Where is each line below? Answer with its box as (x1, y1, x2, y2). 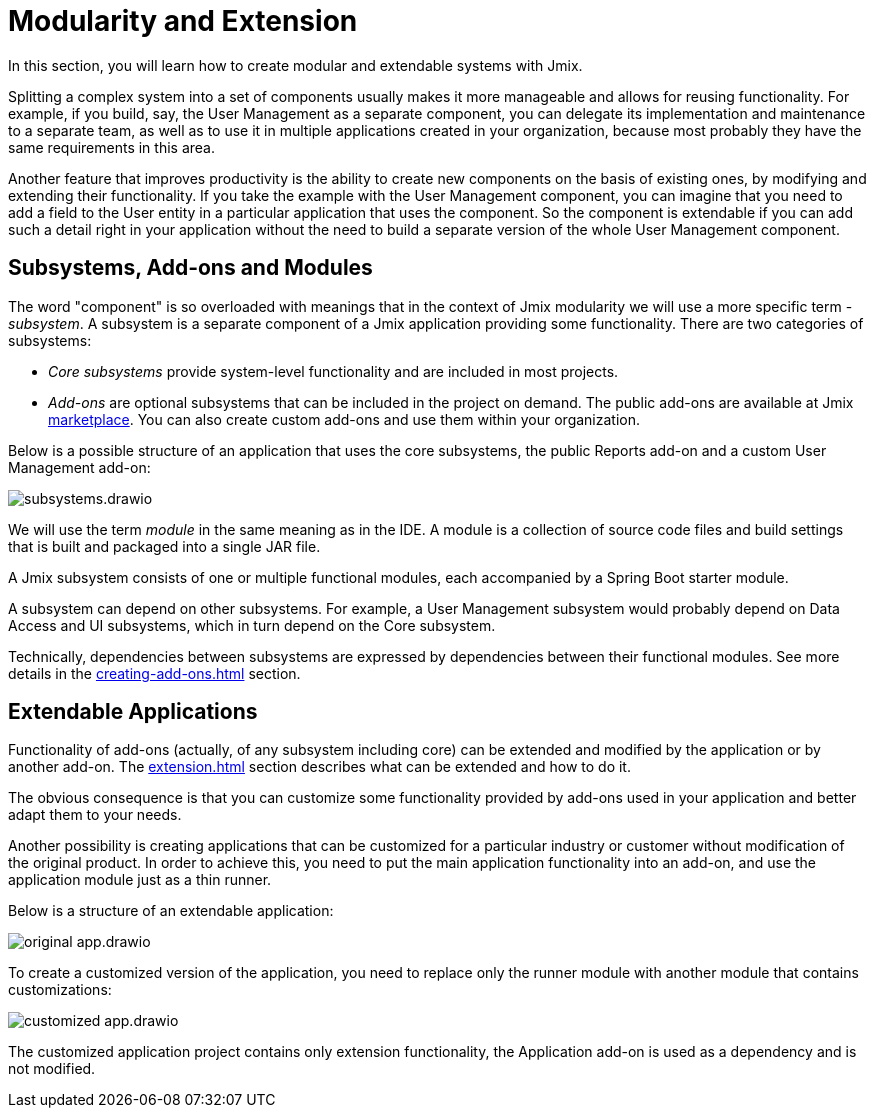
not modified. (8, 1060, 96, 1078)
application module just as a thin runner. (8, 871, 272, 889)
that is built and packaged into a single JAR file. (8, 537, 321, 555)
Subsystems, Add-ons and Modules (8, 255, 373, 281)
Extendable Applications (8, 699, 258, 725)
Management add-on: (8, 458, 151, 476)
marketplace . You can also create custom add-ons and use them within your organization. (48, 410, 641, 428)
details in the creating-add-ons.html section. (8, 664, 301, 682)
